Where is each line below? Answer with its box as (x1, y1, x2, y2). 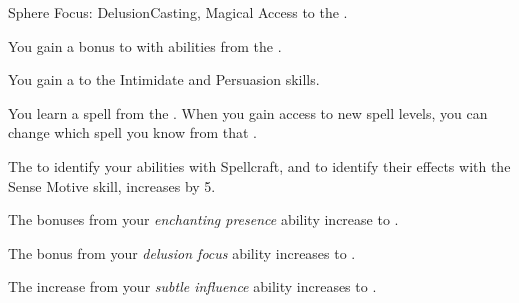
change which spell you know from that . (8, 122, 258, 143)
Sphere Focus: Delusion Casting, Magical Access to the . (8, 2, 348, 22)
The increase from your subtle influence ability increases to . (8, 276, 377, 297)
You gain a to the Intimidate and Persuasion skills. (8, 69, 320, 90)
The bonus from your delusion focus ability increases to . (8, 242, 356, 263)
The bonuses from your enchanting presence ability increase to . (8, 209, 399, 230)
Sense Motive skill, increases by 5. (8, 175, 216, 196)
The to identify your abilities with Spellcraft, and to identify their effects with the (8, 155, 511, 176)
